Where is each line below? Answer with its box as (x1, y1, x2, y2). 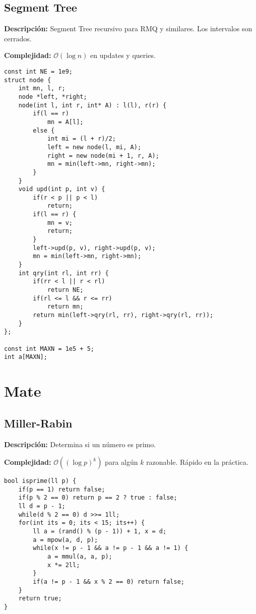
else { (33, 127, 55, 134)
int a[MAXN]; (4, 353, 47, 361)
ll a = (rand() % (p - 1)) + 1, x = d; (33, 528, 167, 535)
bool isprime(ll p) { (4, 477, 77, 485)
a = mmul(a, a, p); (47, 553, 112, 561)
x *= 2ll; (47, 561, 80, 569)
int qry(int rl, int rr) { (18, 269, 109, 277)
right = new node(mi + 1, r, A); (47, 152, 159, 159)
